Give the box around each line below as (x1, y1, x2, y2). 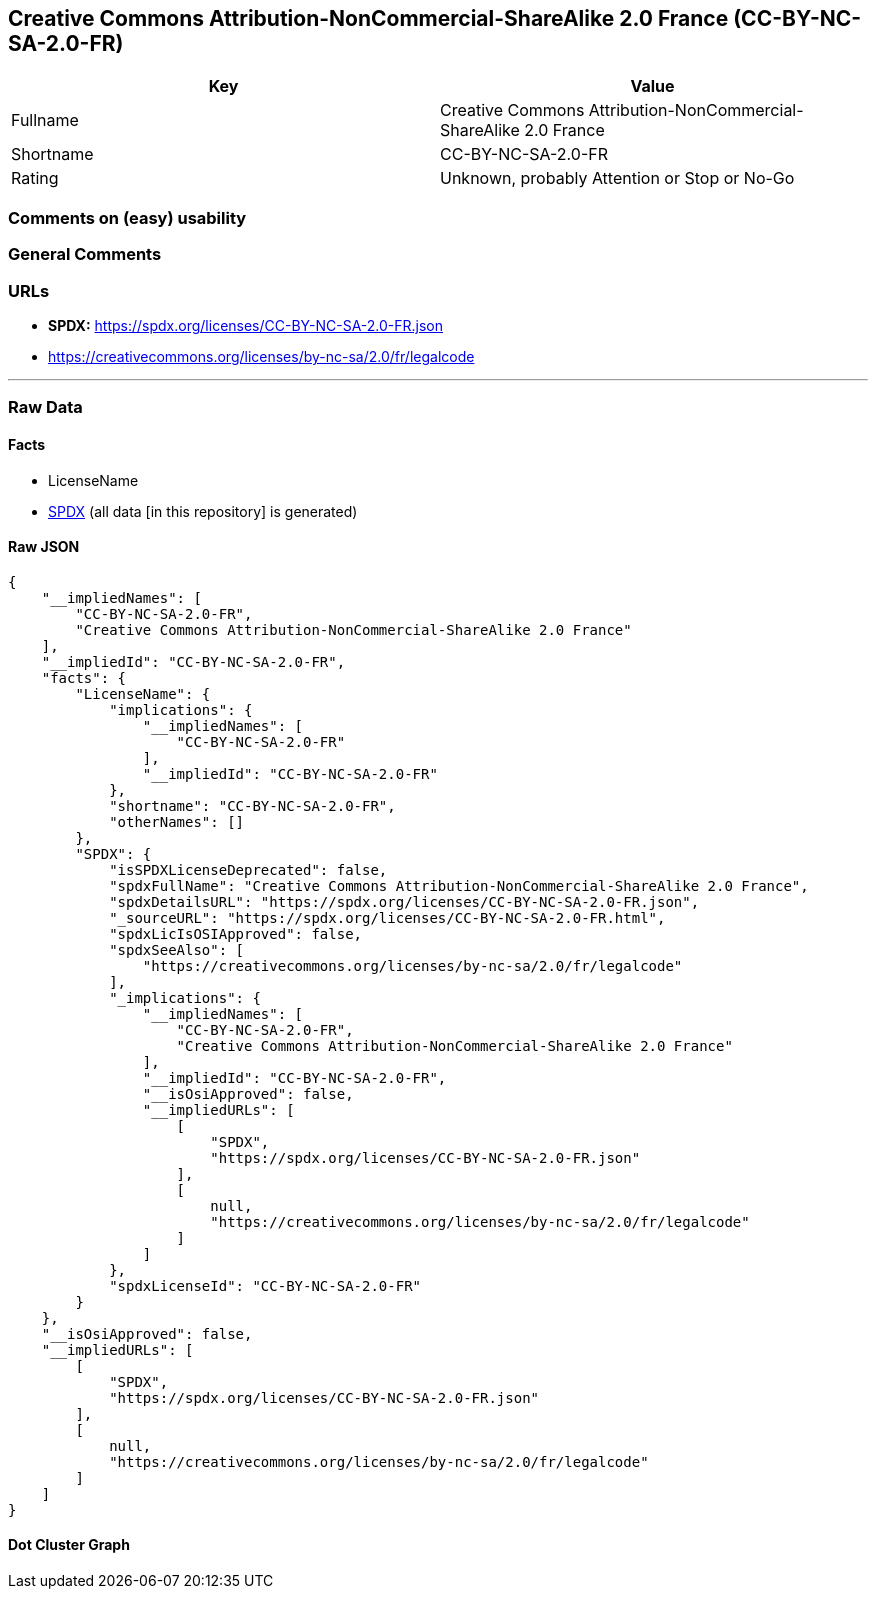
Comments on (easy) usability (8, 207, 247, 228)
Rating (11, 168, 59, 189)
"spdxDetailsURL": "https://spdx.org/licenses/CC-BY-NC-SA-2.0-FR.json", (109, 893, 700, 910)
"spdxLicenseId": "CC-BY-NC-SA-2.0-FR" (109, 1277, 422, 1294)
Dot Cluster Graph (8, 1536, 130, 1554)
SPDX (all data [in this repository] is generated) (48, 502, 358, 520)
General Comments (8, 244, 162, 265)
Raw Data (8, 397, 83, 418)
